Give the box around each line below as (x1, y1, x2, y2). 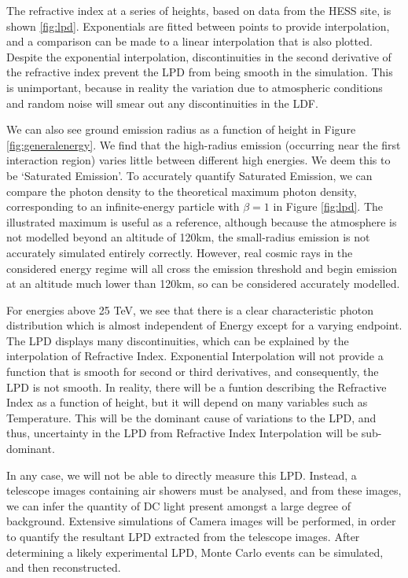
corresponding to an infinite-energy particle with (6, 198, 240, 215)
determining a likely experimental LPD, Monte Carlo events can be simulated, (6, 543, 384, 560)
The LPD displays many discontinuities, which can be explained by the (6, 332, 349, 348)
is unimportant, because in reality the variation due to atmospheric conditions (6, 79, 383, 95)
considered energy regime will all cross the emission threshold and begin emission (6, 260, 397, 276)
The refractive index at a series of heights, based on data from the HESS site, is (6, 2, 391, 18)
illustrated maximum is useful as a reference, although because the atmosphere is (6, 213, 397, 230)
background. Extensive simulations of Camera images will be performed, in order (6, 513, 396, 529)
